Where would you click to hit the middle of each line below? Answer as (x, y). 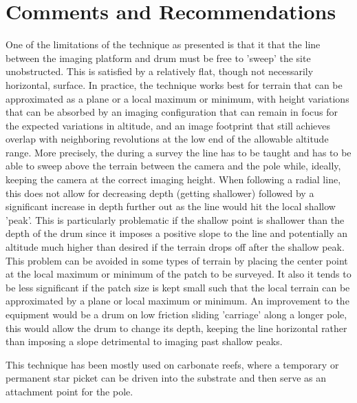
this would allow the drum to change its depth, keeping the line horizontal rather (176, 328)
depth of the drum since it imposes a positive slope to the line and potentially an (177, 233)
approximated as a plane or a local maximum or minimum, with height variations (177, 98)
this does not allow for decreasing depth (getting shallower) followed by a (160, 193)
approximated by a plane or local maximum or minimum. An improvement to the (177, 301)
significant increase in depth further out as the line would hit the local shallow (171, 206)
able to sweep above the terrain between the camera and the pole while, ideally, (173, 166)
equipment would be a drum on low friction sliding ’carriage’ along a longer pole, (176, 314)
